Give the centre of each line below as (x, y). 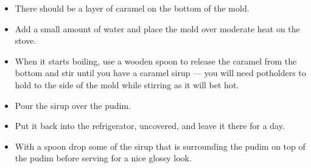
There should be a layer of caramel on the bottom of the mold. (132, 8)
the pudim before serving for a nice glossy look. (103, 158)
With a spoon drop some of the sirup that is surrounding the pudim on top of (160, 146)
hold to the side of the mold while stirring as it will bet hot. (127, 84)
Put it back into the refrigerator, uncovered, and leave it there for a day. (150, 126)
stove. (26, 40)
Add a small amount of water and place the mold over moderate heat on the (157, 28)
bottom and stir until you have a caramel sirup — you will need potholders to (160, 73)
